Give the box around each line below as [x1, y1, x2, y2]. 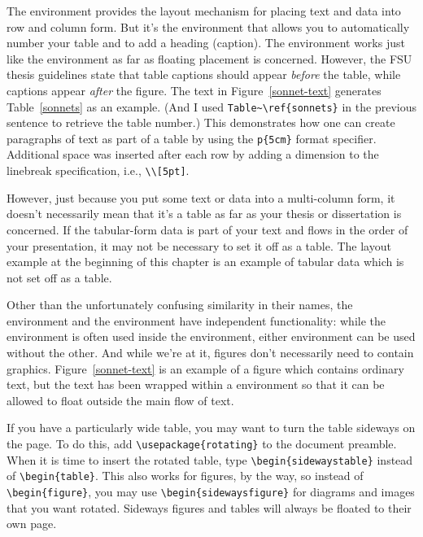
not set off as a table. [7, 268, 112, 286]
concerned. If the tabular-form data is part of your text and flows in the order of [7, 220, 408, 238]
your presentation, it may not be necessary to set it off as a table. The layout [7, 237, 391, 254]
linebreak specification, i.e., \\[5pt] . [7, 162, 190, 179]
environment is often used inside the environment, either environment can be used [7, 328, 416, 345]
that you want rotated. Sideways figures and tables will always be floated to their [7, 499, 412, 516]
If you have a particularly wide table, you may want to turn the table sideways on [7, 419, 416, 436]
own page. [7, 515, 57, 532]
